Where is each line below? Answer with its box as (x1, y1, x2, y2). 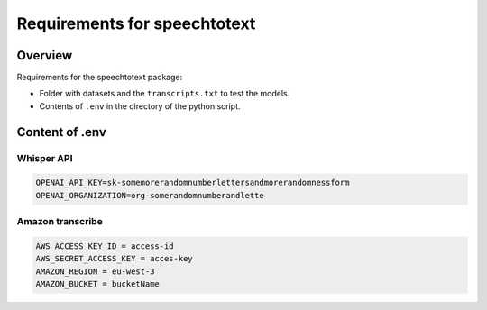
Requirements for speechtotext (16, 14, 256, 33)
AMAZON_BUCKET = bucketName (35, 279, 160, 289)
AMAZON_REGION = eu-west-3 (35, 266, 155, 277)
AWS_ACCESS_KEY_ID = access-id (35, 241, 175, 251)
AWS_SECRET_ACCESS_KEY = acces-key (35, 253, 193, 264)
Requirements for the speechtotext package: (16, 72, 183, 83)
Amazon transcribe (16, 215, 103, 228)
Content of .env (16, 124, 107, 140)
